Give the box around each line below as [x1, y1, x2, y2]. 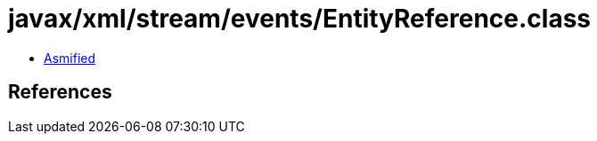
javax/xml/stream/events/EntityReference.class [8, 4, 591, 34]
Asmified [44, 50, 96, 66]
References [8, 81, 112, 104]
